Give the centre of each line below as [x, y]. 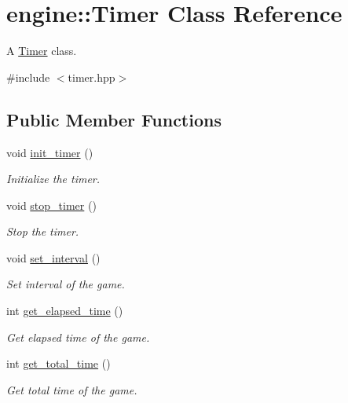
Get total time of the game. [72, 389]
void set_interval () [53, 257]
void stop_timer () [51, 205]
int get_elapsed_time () [65, 311]
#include [28, 77]
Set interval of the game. [66, 284]
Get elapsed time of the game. [78, 337]
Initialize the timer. [53, 179]
